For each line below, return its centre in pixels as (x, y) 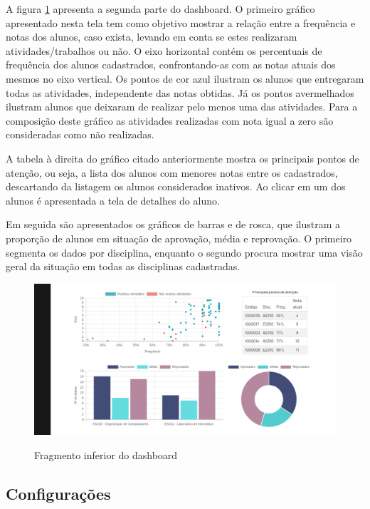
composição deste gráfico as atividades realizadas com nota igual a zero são (170, 120)
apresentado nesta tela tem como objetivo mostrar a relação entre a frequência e (181, 22)
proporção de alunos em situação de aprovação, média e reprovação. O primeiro (179, 238)
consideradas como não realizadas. (80, 134)
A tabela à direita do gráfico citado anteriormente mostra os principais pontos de (183, 158)
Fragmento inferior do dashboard (106, 454)
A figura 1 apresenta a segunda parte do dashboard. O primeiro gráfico (160, 9)
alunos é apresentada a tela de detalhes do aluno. (113, 200)
